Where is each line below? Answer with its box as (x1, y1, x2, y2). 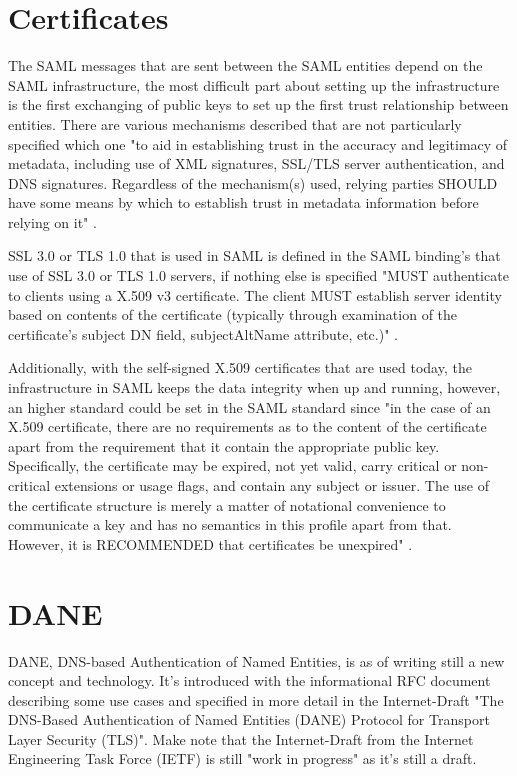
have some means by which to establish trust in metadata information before (8, 192, 479, 213)
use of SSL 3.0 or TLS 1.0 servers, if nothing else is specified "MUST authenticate (8, 265, 509, 286)
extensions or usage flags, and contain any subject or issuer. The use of (54, 475, 490, 495)
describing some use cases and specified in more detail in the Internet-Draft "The (8, 689, 504, 710)
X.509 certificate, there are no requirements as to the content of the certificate (8, 416, 487, 437)
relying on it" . (8, 211, 97, 232)
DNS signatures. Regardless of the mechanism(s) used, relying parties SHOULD (8, 172, 498, 193)
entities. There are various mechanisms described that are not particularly (8, 113, 462, 134)
